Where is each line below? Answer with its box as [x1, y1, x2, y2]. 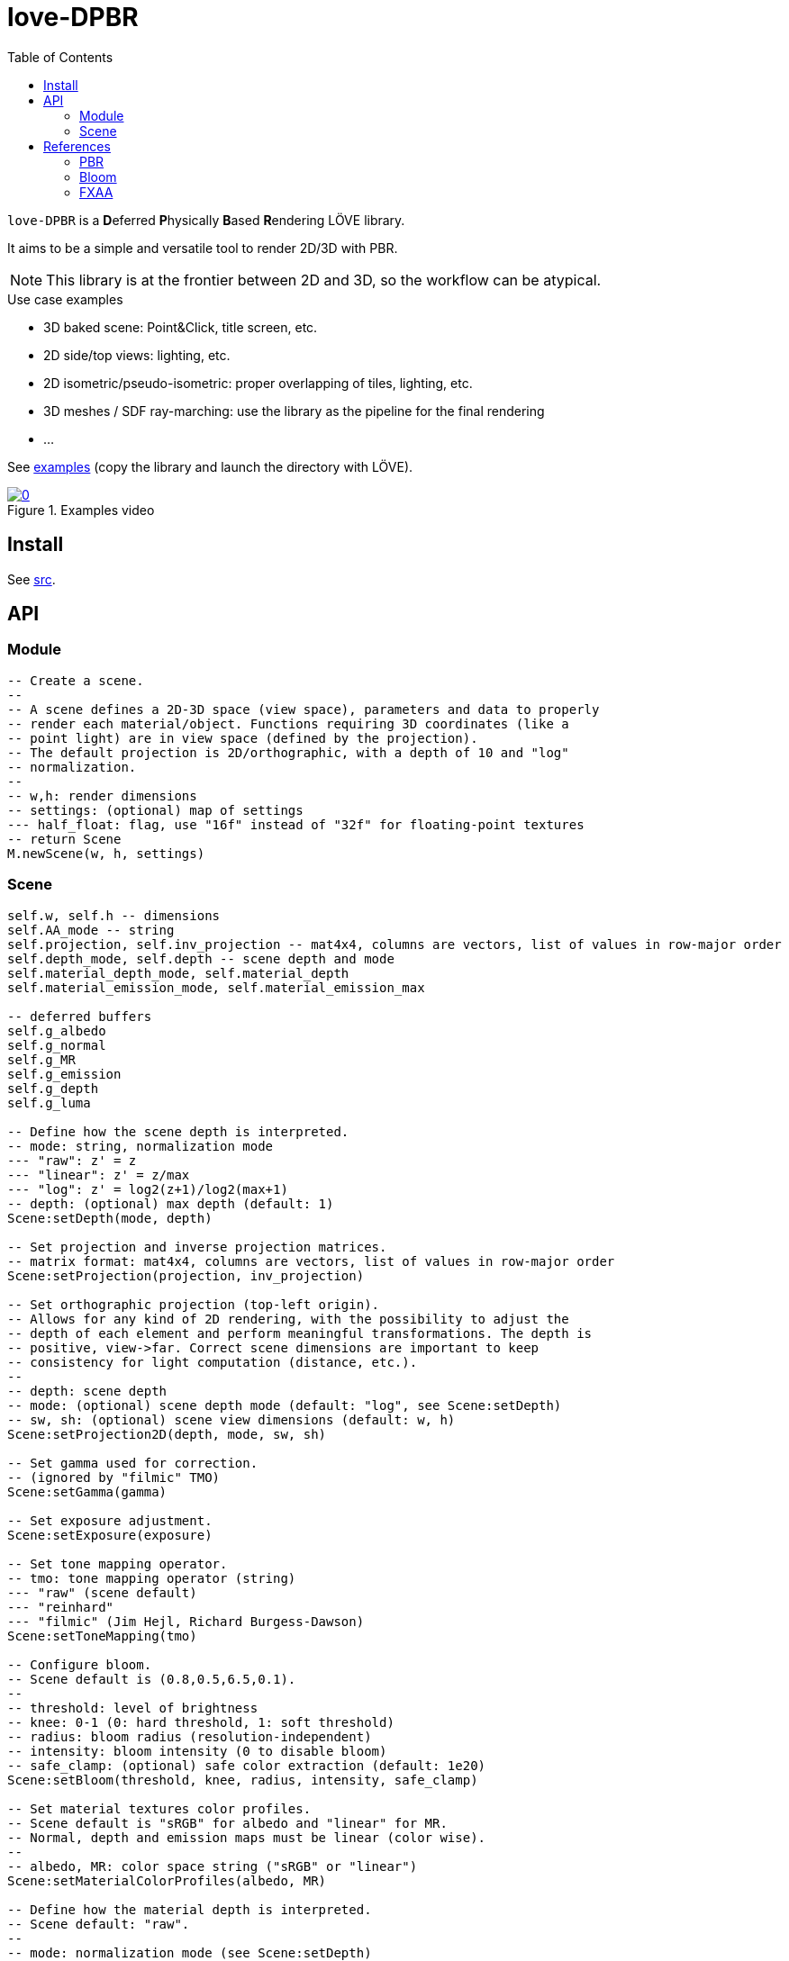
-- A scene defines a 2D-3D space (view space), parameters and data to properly [7, 701, 600, 717]
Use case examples [7, 291, 123, 307]
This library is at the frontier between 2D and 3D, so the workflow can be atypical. [46, 270, 602, 289]
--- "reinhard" [7, 1599, 114, 1614]
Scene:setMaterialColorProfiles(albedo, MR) [7, 1873, 327, 1888]
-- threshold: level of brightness [7, 1700, 258, 1715]
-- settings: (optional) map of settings [7, 802, 304, 818]
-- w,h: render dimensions [7, 788, 197, 803]
